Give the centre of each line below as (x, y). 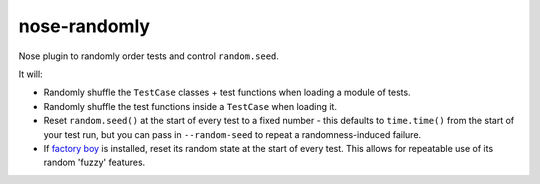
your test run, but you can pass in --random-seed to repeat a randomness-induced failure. (232, 134)
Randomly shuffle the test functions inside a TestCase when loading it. (190, 106)
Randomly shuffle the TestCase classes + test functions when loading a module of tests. (227, 92)
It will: (31, 74)
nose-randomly (84, 26)
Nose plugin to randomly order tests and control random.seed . (149, 56)
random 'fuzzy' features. (94, 162)
